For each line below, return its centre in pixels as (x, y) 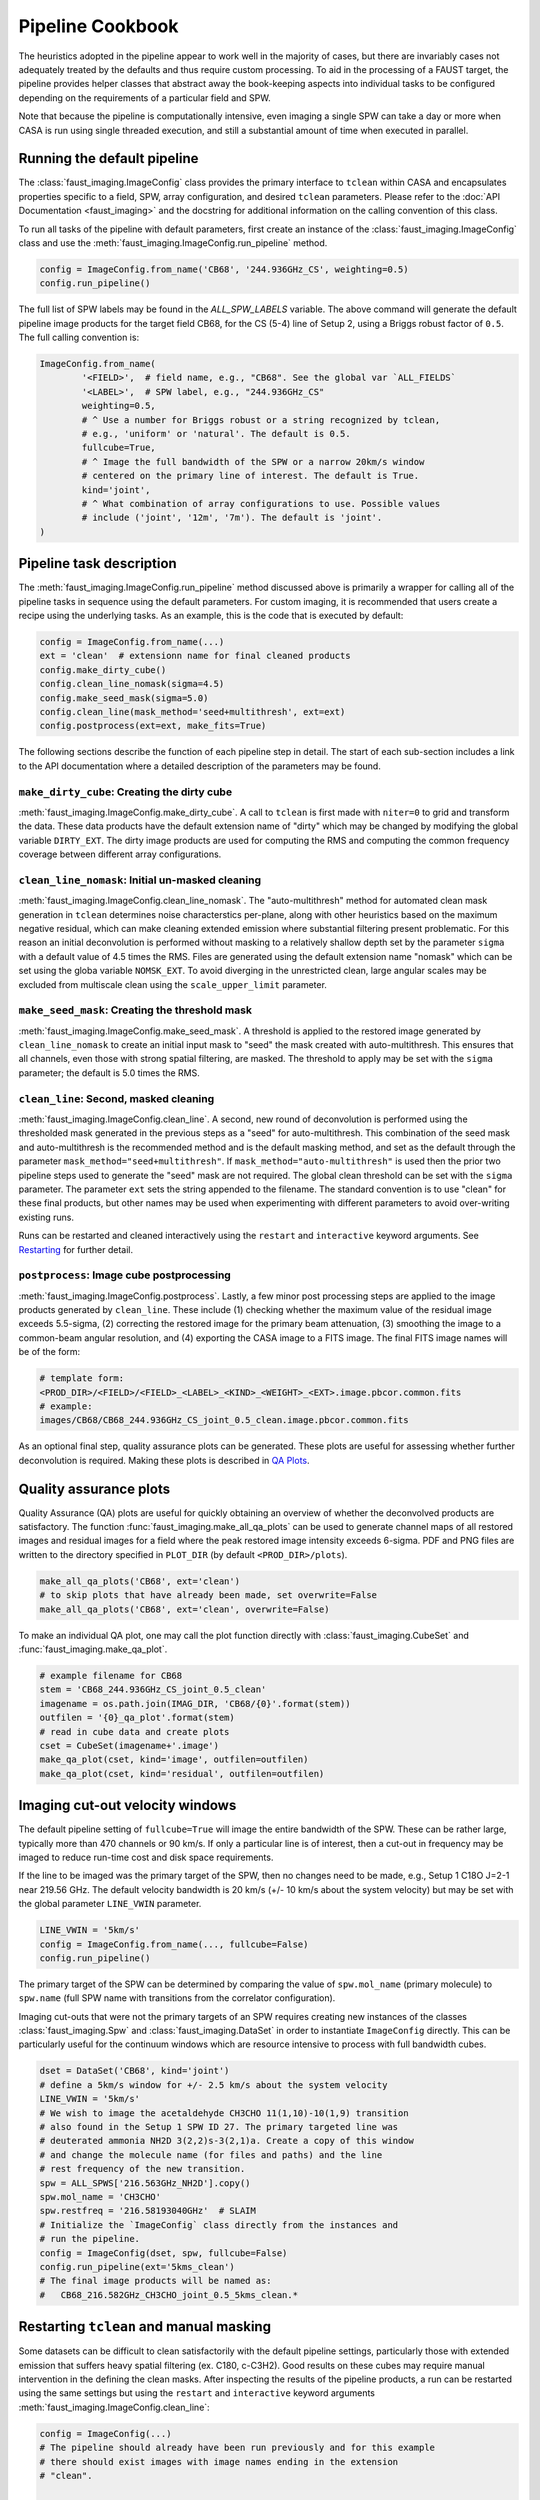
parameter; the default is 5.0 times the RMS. (109, 1072)
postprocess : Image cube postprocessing (125, 1275)
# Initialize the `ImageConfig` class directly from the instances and (219, 2224)
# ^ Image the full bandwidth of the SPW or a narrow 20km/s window (253, 461)
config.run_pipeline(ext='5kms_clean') (137, 2266)
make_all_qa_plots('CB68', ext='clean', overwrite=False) (184, 1609)
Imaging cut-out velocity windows (127, 1805)
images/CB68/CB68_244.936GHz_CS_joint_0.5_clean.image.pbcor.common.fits (224, 1420)
